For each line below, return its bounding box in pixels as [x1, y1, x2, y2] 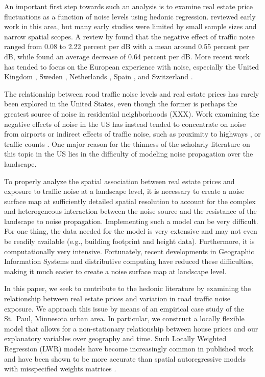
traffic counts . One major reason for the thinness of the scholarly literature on [4, 138, 250, 149]
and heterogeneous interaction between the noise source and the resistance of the [4, 206, 257, 216]
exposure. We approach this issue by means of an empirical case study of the [4, 303, 244, 314]
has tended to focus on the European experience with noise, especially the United [4, 61, 259, 72]
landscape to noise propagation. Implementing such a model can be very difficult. [4, 215, 258, 226]
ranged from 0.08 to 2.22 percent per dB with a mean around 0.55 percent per [4, 41, 249, 52]
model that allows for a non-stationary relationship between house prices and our [4, 323, 258, 334]
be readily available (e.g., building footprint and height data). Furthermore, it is [4, 236, 255, 247]
